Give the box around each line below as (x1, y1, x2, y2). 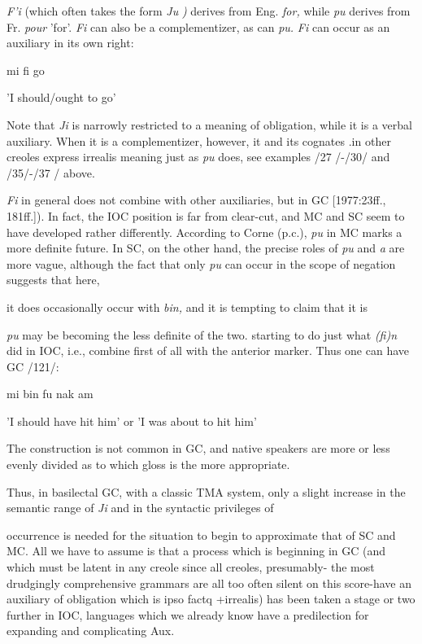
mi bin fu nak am (7, 385, 94, 402)
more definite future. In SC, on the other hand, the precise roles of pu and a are (7, 239, 405, 256)
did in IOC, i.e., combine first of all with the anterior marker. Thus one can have (7, 342, 410, 359)
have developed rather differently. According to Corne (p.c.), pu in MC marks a (7, 223, 402, 240)
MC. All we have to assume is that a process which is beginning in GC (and (7, 542, 386, 559)
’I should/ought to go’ (7, 89, 116, 106)
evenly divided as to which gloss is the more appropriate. (7, 456, 290, 473)
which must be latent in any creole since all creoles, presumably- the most (7, 559, 375, 576)
